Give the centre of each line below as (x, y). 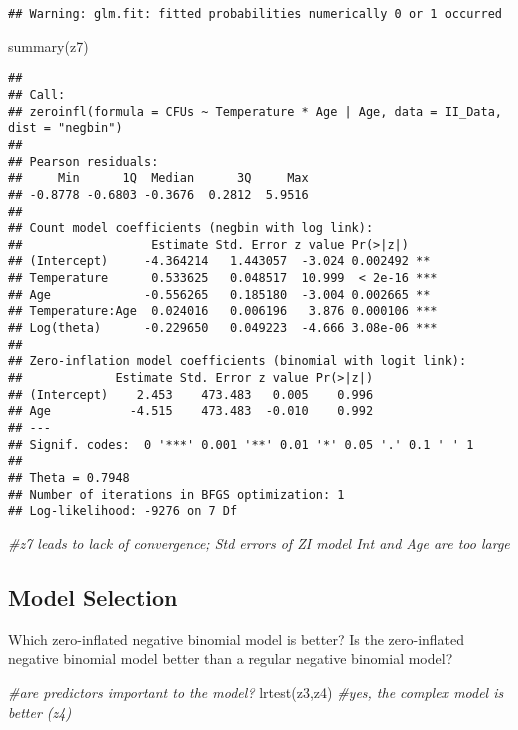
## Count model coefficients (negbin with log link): (191, 228)
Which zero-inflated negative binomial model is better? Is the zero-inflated (236, 638)
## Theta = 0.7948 (69, 478)
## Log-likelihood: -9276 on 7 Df (123, 511)
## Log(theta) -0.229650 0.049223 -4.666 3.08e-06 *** (223, 328)
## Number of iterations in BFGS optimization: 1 (176, 494)
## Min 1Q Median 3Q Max (158, 178)
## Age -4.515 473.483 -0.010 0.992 (191, 411)
